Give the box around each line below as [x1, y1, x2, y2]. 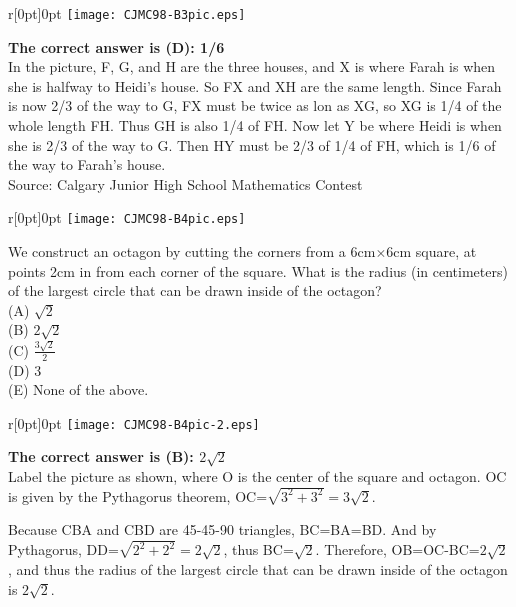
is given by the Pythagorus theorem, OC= [8, 485, 268, 506]
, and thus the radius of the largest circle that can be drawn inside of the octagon [8, 558, 508, 579]
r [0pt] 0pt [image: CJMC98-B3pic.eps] [8, 3, 246, 23]
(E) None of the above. [8, 379, 149, 400]
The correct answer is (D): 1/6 [8, 36, 225, 57]
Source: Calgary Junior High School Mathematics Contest [8, 173, 363, 194]
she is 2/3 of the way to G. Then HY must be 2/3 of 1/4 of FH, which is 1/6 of [8, 134, 496, 155]
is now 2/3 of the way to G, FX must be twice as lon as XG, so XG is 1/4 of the [8, 95, 502, 116]
